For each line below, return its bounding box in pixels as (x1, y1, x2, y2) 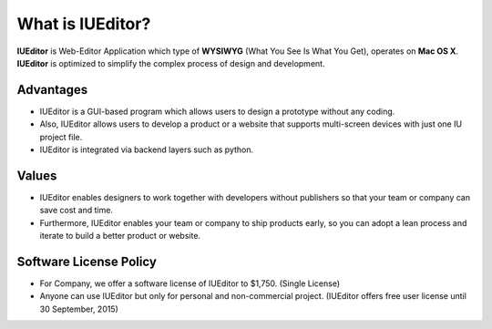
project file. (39, 131, 83, 142)
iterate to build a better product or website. (39, 231, 200, 242)
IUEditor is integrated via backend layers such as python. (39, 144, 254, 155)
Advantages (16, 82, 88, 98)
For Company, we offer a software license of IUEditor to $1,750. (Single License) (39, 278, 341, 289)
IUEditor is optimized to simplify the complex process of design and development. (16, 57, 325, 68)
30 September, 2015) (39, 303, 118, 314)
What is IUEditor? (16, 14, 151, 34)
